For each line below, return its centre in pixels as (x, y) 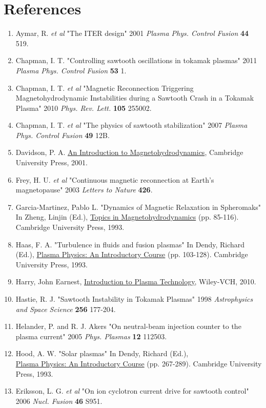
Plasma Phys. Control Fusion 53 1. (71, 70)
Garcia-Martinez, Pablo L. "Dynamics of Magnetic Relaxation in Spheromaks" (138, 207)
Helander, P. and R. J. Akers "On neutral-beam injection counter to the (128, 326)
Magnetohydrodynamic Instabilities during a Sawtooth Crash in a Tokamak (135, 98)
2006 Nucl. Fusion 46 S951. (59, 401)
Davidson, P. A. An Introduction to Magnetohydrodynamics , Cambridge (129, 152)
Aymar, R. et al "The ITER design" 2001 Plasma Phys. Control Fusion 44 (132, 33)
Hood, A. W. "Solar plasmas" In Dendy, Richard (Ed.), (102, 353)
